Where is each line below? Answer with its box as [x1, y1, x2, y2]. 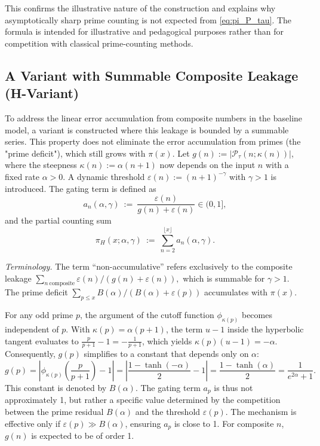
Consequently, [5, 347, 56, 360]
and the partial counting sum [5, 214, 112, 227]
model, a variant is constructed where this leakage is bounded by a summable [5, 123, 289, 136]
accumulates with [204, 286, 268, 298]
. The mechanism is [225, 405, 297, 418]
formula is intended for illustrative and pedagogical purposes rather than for [5, 25, 284, 38]
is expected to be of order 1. [31, 429, 134, 442]
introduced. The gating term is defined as [5, 182, 156, 194]
